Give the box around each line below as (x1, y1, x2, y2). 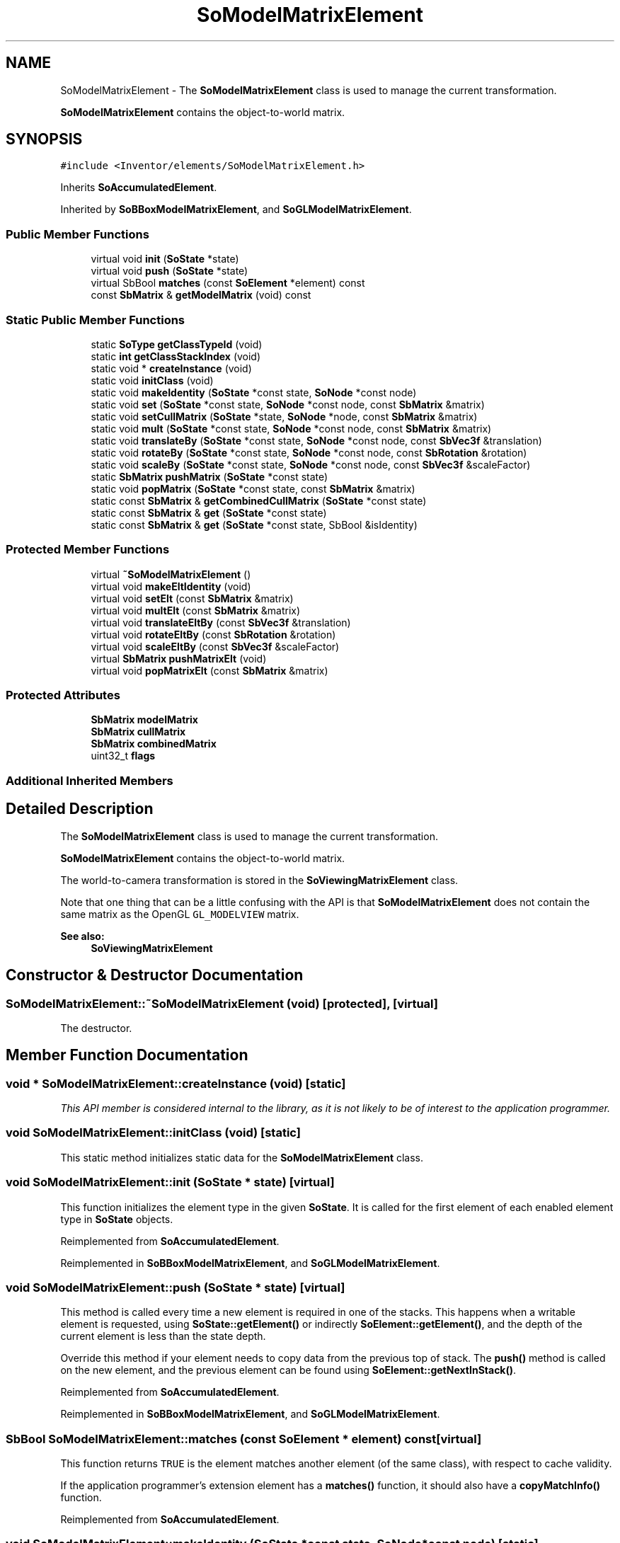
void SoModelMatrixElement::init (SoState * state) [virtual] (6, 1175, 335, 1190)
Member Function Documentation (6, 1046, 248, 1065)
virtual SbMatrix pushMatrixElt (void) (91, 652, 267, 665)
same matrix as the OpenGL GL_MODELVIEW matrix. (60, 907, 299, 920)
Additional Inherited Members (6, 773, 173, 788)
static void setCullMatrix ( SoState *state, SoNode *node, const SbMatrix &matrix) (91, 410, 478, 423)
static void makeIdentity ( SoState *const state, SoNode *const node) (91, 386, 417, 398)
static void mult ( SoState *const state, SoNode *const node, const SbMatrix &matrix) (91, 422, 492, 435)
